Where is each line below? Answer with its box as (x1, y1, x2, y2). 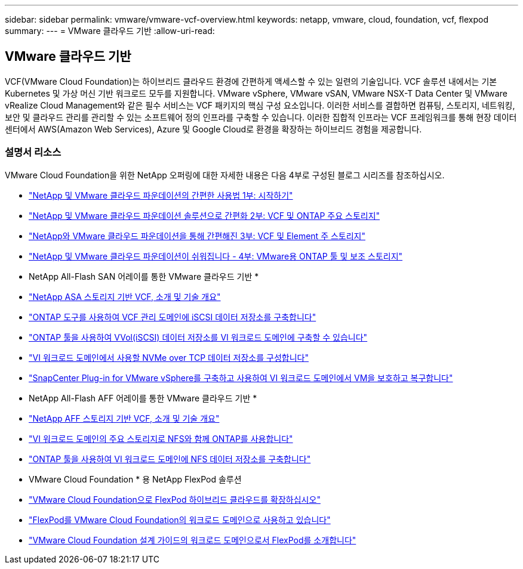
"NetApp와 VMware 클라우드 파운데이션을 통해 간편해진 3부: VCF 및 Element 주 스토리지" (29, 230, 365, 241)
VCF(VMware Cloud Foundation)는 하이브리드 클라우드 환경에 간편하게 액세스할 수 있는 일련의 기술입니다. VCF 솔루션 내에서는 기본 (5, 76, 497, 86)
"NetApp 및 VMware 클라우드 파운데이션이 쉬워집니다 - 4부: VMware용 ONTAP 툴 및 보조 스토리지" (29, 251, 403, 261)
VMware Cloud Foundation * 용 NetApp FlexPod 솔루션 (29, 474, 242, 484)
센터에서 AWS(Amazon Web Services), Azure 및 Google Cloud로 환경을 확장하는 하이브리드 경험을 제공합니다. (5, 123, 422, 134)
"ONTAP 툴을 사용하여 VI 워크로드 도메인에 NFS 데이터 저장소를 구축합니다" (29, 453, 311, 464)
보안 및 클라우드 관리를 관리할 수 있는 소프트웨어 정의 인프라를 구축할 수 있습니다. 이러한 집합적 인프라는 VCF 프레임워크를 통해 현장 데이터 (5, 112, 517, 122)
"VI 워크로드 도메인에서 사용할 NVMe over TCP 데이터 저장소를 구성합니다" (29, 352, 309, 363)
